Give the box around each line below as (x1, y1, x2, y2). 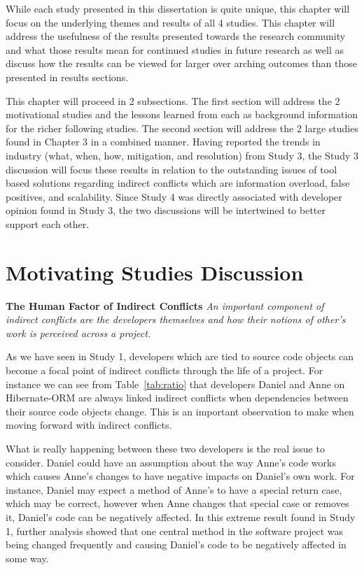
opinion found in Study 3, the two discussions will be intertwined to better (6, 203, 325, 218)
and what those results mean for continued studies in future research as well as (6, 42, 344, 57)
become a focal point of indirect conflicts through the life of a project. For (6, 363, 323, 377)
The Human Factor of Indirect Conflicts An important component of (6, 298, 324, 313)
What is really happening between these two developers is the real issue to (6, 441, 325, 455)
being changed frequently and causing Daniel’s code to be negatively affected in (6, 537, 346, 552)
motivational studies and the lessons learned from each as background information (6, 107, 358, 122)
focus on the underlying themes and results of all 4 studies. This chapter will (6, 15, 335, 29)
